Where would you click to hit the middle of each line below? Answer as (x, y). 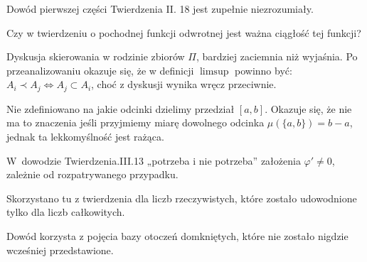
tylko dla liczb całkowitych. (66, 212)
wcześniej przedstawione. (60, 250)
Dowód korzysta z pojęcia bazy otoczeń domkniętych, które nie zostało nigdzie (177, 235)
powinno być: (263, 70)
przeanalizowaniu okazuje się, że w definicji (100, 70)
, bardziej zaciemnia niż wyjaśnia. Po (277, 56)
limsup (214, 71)
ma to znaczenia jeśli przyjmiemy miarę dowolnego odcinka (135, 122)
